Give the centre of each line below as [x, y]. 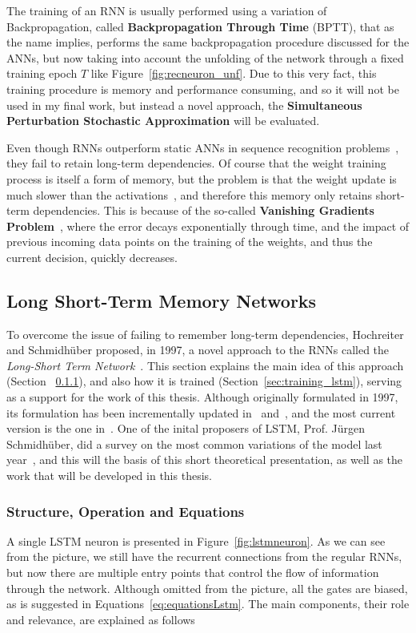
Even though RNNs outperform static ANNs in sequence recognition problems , [203, 147]
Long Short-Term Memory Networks [162, 300]
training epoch [42, 73]
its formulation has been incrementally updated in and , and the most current [201, 412]
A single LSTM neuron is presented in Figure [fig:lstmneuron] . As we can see [196, 540]
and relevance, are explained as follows [101, 619]
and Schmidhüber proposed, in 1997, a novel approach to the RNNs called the [198, 350]
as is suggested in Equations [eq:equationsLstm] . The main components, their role [208, 604]
